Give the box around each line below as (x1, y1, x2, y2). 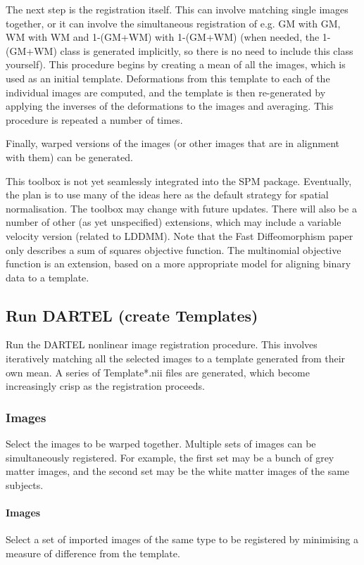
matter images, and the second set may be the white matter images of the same (6, 464, 350, 478)
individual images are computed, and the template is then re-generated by (6, 84, 326, 99)
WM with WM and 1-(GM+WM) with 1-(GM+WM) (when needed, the (6, 30, 320, 44)
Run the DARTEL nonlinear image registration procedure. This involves (6, 337, 318, 352)
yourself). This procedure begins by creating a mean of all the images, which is (6, 57, 346, 72)
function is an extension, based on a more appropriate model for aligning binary (6, 256, 351, 271)
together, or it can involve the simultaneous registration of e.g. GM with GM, (6, 15, 341, 30)
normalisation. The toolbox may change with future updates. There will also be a (6, 201, 357, 215)
